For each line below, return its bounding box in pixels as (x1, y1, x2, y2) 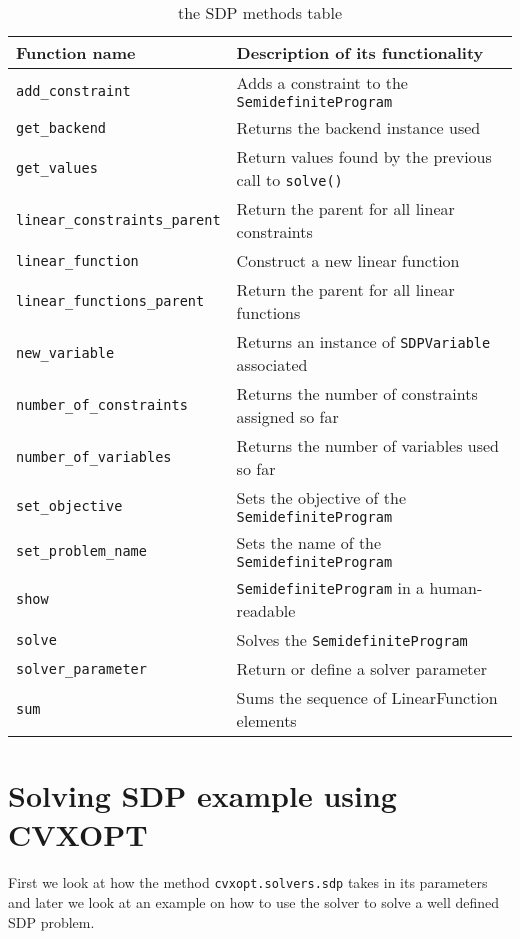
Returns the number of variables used (236, 434, 500, 457)
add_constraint (16, 82, 131, 99)
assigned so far (236, 405, 339, 428)
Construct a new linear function (236, 249, 460, 272)
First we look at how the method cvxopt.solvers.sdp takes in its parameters (8, 872, 488, 893)
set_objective (16, 497, 123, 514)
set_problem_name (16, 542, 147, 559)
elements (236, 709, 297, 732)
